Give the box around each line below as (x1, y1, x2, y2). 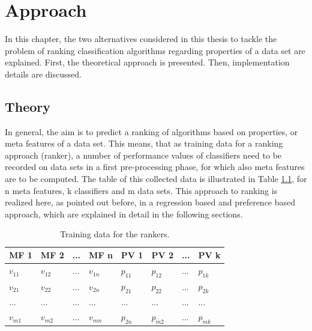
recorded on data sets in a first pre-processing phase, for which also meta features (5, 160, 305, 173)
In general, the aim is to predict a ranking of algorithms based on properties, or (5, 125, 298, 138)
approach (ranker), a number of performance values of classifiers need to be (5, 148, 282, 161)
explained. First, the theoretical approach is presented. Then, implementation (5, 56, 290, 68)
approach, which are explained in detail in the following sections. (5, 207, 243, 220)
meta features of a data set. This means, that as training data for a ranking (5, 137, 283, 150)
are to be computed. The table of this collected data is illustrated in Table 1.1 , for (5, 172, 307, 185)
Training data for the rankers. (60, 228, 170, 240)
